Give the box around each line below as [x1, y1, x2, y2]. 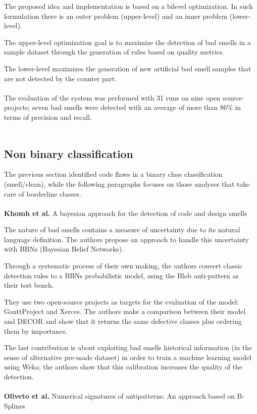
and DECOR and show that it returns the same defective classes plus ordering [4, 316, 242, 326]
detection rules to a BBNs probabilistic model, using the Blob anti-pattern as [4, 270, 239, 280]
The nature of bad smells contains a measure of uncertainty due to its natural [4, 224, 240, 235]
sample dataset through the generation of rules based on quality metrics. [4, 47, 224, 57]
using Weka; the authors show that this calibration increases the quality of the [4, 362, 243, 372]
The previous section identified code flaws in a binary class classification [4, 169, 223, 179]
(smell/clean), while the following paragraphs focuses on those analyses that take [4, 178, 250, 189]
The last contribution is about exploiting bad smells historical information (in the [4, 342, 252, 353]
